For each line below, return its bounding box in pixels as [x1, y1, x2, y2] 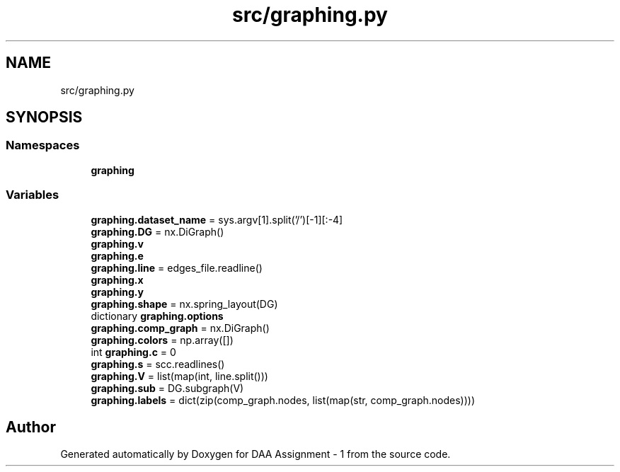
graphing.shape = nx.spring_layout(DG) [91, 297, 278, 310]
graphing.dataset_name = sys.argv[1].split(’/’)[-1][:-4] [91, 213, 343, 226]
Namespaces [6, 138, 80, 153]
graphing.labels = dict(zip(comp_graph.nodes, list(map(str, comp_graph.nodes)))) [91, 393, 476, 406]
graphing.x [91, 273, 144, 286]
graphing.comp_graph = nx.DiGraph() [91, 321, 270, 334]
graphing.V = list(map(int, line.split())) [91, 369, 268, 382]
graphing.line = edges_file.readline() [91, 261, 263, 274]
